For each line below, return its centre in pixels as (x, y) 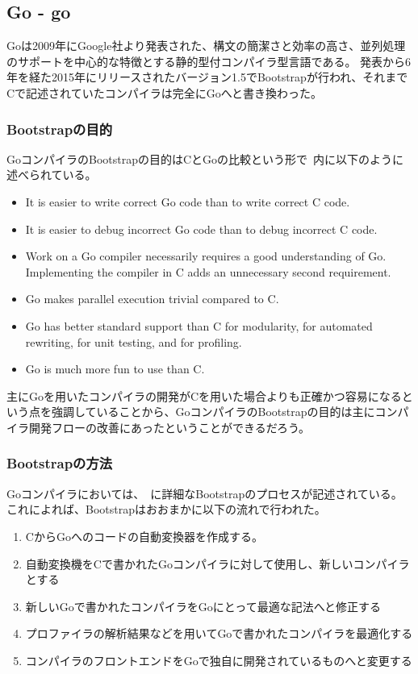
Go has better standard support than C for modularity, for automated (199, 325)
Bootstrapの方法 (60, 463)
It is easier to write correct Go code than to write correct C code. (188, 201)
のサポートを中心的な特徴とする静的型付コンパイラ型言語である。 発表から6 (209, 61)
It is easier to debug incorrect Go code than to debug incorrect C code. (201, 229)
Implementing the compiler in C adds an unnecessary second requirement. (208, 271)
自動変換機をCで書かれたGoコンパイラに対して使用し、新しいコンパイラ (217, 563)
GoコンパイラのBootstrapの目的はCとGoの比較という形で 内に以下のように (205, 158)
